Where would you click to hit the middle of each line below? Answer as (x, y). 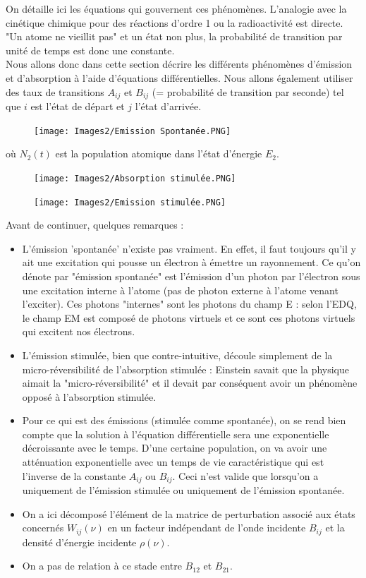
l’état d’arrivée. (168, 106)
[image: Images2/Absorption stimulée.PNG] (135, 178)
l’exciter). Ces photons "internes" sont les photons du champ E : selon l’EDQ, (189, 304)
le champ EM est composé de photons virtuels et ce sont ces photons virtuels (189, 317)
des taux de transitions (55, 91)
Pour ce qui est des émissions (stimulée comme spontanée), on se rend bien (184, 420)
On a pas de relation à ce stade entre (102, 566)
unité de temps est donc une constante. (90, 50)
